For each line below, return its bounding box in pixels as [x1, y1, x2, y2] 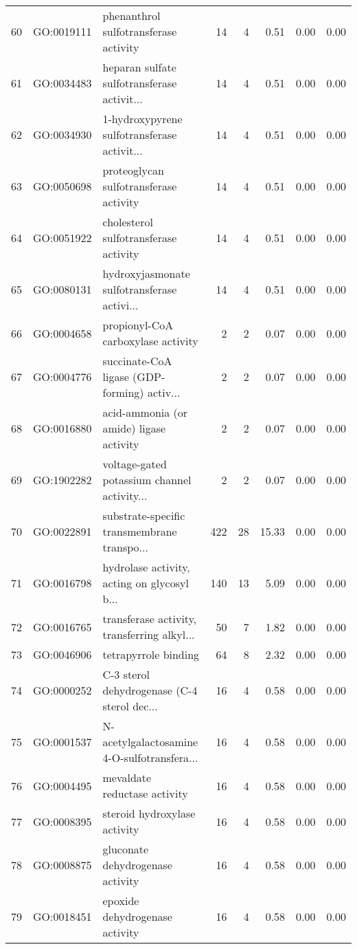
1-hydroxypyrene [102, 111, 183, 127]
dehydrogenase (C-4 [102, 682, 198, 698]
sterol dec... [102, 698, 158, 714]
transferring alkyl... [102, 626, 195, 642]
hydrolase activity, [102, 559, 190, 575]
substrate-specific [102, 508, 185, 523]
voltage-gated [102, 456, 167, 472]
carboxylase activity [102, 333, 198, 349]
